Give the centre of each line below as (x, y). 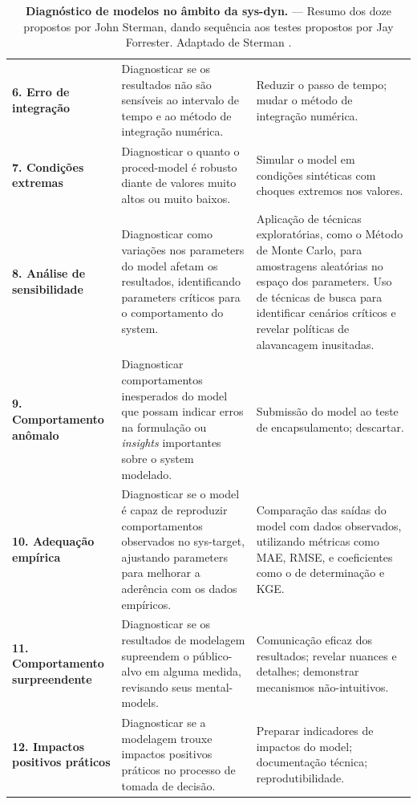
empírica (36, 556)
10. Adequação (53, 541)
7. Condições (48, 166)
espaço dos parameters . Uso (324, 281)
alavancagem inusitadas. (315, 344)
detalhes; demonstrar (308, 671)
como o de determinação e (320, 573)
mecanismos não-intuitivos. (322, 686)
